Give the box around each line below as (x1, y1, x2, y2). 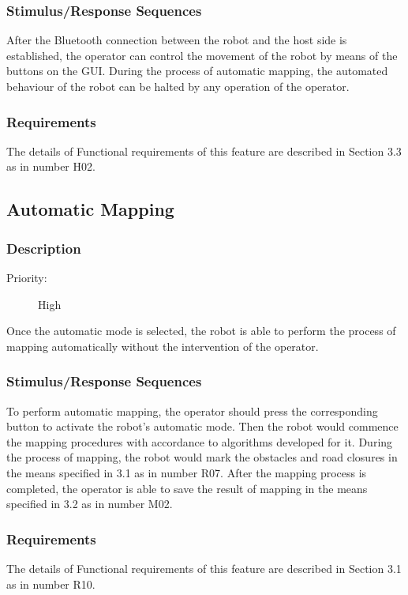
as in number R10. (6, 575, 95, 592)
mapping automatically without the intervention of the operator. (6, 337, 319, 354)
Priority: (6, 269, 47, 285)
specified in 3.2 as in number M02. (6, 495, 173, 512)
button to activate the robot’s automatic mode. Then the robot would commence (6, 418, 399, 435)
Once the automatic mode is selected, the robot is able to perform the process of (6, 322, 396, 339)
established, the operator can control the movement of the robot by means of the (6, 47, 398, 63)
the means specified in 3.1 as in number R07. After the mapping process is (6, 464, 367, 480)
